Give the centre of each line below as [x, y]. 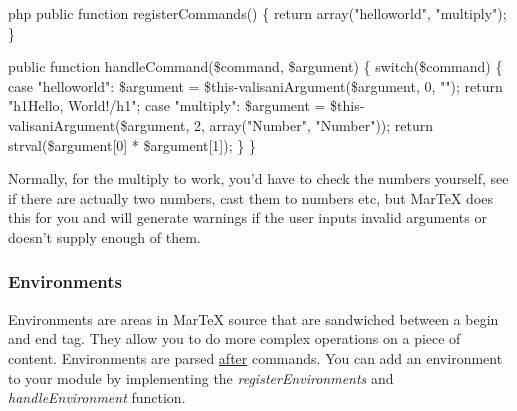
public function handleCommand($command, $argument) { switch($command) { [255, 66]
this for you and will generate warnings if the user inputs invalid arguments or [247, 217]
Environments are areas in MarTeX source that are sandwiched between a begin [253, 318]
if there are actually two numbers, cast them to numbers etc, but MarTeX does [251, 197]
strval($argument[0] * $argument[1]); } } [132, 144]
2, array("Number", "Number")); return [314, 124]
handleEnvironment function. [97, 397]
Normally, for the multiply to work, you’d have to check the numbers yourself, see [258, 178]
